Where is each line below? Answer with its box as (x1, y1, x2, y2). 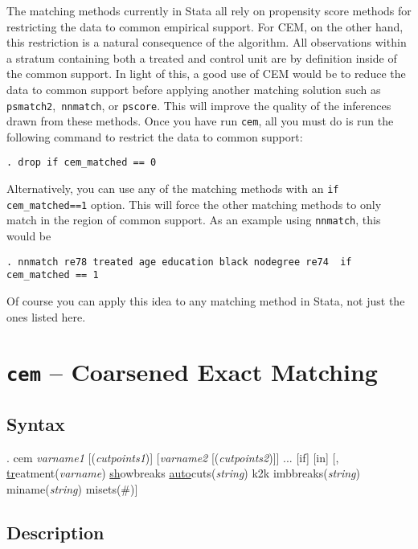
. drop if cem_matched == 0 (6, 157, 157, 169)
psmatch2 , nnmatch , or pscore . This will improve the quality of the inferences (6, 96, 391, 113)
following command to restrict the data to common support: (6, 128, 303, 145)
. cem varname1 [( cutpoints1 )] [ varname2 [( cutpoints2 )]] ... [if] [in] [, (6, 449, 339, 465)
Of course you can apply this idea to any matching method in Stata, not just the (6, 293, 405, 309)
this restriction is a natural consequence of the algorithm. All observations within (6, 34, 407, 51)
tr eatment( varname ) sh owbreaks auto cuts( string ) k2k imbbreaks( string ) (6, 465, 361, 481)
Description (6, 520, 104, 545)
